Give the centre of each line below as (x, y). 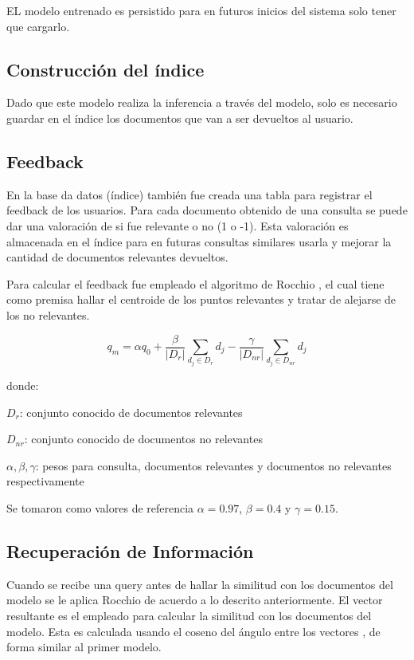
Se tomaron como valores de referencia (100, 507)
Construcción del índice (105, 69)
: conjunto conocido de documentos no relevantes (143, 439)
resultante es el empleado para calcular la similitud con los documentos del (189, 615)
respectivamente (45, 481)
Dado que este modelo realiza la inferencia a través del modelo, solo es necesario (202, 102)
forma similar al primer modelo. (84, 647)
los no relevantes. (48, 314)
